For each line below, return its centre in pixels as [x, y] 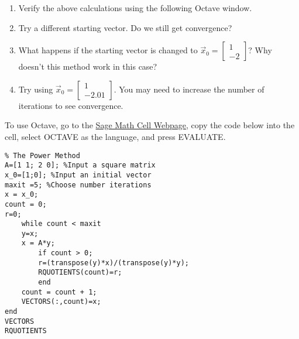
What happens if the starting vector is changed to [108, 50]
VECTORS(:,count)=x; [61, 302]
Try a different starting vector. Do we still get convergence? [125, 27]
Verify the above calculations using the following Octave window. [135, 8]
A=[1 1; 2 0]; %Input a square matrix [80, 165]
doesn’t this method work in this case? [88, 66]
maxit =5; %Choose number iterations [78, 185]
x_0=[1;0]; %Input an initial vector [78, 175]
